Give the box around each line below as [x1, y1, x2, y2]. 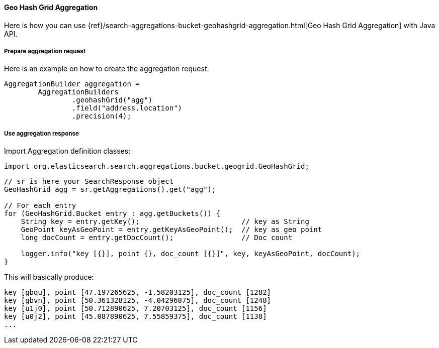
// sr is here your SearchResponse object [4, 177, 174, 186]
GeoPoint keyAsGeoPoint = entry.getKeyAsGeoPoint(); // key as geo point [21, 225, 322, 234]
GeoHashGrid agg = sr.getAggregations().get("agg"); [4, 185, 216, 194]
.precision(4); [71, 112, 131, 121]
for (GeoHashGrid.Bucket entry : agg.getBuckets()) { [4, 209, 220, 218]
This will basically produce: [4, 273, 94, 282]
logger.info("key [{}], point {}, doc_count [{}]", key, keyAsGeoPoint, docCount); [21, 250, 361, 258]
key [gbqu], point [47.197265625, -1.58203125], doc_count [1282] [4, 288, 272, 297]
